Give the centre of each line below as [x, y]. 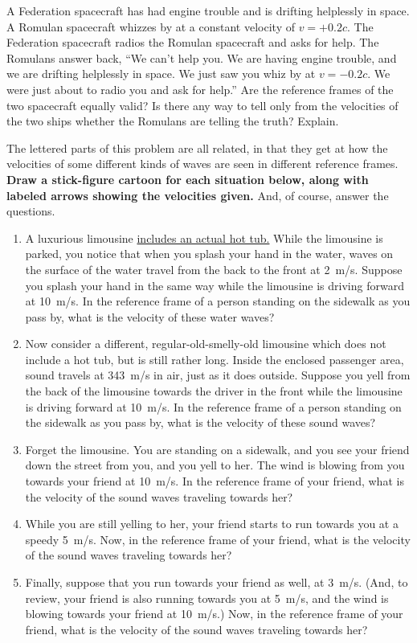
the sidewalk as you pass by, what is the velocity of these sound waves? [200, 422]
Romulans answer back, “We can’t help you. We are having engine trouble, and [202, 57]
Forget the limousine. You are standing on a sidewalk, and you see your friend [217, 449]
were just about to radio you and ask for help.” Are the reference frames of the [200, 89]
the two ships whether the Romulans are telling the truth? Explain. [173, 121]
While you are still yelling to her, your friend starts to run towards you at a [212, 524]
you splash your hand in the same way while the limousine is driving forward [215, 285]
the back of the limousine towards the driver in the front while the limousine [214, 391]
